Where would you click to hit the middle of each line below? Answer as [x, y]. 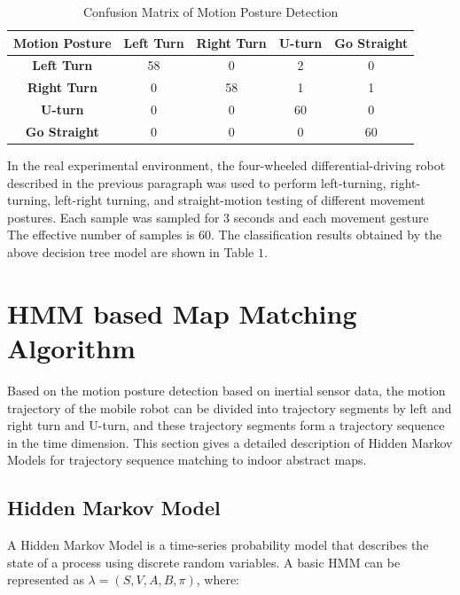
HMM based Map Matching [182, 313]
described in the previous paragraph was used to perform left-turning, [197, 182]
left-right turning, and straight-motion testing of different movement [240, 200]
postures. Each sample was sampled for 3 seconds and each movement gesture [218, 217]
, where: [218, 579]
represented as [46, 579]
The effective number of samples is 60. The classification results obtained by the [225, 235]
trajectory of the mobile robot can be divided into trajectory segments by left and [230, 407]
